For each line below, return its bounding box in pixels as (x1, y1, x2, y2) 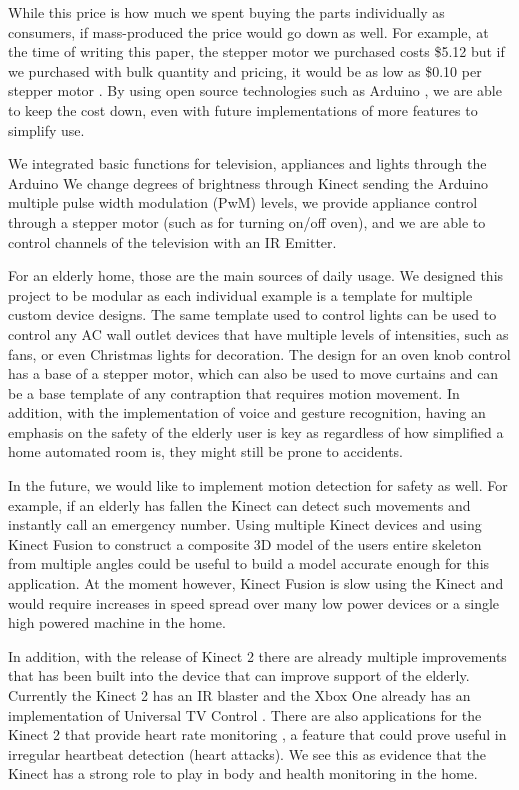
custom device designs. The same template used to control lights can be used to (8, 304, 497, 325)
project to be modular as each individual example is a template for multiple (8, 284, 473, 305)
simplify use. (8, 119, 85, 140)
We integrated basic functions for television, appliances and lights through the (8, 153, 487, 174)
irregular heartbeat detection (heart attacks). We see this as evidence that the (8, 743, 487, 764)
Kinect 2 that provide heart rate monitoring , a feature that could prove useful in (8, 724, 507, 745)
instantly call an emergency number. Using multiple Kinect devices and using (8, 514, 482, 535)
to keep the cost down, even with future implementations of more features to (8, 99, 478, 120)
